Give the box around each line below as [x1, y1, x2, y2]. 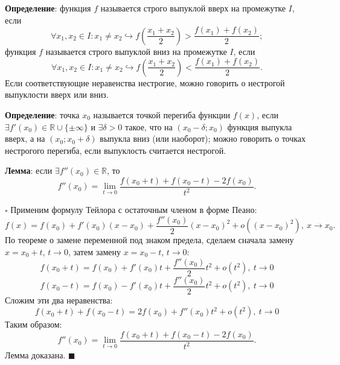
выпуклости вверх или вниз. [5, 88, 109, 101]
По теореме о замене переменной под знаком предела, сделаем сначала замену [5, 233, 294, 246]
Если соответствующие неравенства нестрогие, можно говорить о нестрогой [5, 76, 285, 89]
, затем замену [68, 245, 121, 258]
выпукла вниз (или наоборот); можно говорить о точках [100, 132, 306, 145]
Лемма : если [5, 164, 53, 177]
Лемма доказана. [5, 349, 66, 361]
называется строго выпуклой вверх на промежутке [100, 2, 286, 14]
